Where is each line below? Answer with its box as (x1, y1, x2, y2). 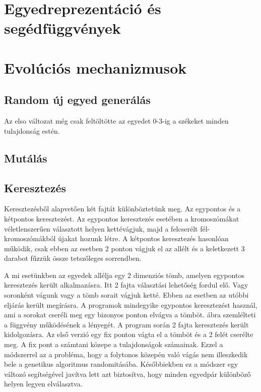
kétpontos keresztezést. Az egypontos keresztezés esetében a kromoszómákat (4, 213, 239, 223)
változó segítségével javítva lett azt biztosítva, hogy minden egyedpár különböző (4, 368, 251, 379)
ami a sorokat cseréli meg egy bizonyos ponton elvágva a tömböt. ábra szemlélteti (4, 309, 256, 320)
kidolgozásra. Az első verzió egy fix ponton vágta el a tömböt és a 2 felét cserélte (4, 329, 253, 340)
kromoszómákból (4, 233, 56, 244)
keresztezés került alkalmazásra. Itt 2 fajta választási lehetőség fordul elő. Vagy (4, 279, 248, 290)
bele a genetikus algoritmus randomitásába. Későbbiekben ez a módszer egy (4, 359, 238, 369)
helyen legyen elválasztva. (4, 378, 83, 389)
